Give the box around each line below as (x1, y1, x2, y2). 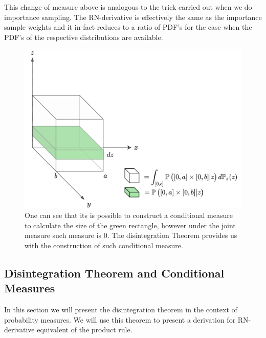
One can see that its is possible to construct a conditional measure (25, 210, 233, 221)
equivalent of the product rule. (37, 324, 132, 335)
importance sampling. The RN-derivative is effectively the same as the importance (4, 11, 262, 22)
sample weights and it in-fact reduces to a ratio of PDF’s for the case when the (4, 22, 252, 32)
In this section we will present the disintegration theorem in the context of (4, 304, 237, 315)
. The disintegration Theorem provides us (107, 230, 237, 241)
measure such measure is (25, 230, 102, 241)
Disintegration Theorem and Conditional (4, 265, 225, 281)
